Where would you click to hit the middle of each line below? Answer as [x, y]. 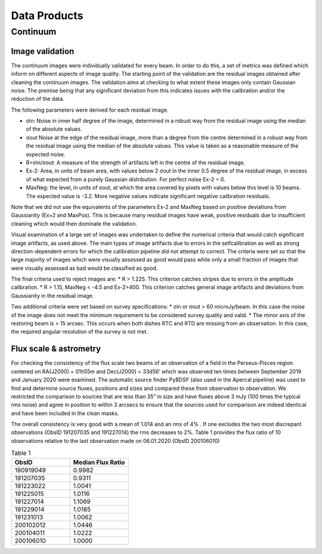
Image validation [43, 51]
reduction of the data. [38, 99]
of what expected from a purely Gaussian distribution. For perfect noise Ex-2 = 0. [126, 179]
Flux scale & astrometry [56, 349]
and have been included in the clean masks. [65, 413]
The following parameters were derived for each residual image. [90, 110]
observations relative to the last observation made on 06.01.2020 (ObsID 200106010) [115, 441]
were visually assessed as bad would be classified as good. [84, 268]
